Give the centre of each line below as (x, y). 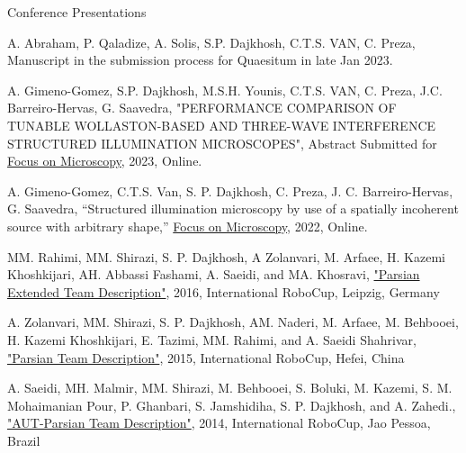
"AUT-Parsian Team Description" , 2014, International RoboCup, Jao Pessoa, (219, 423)
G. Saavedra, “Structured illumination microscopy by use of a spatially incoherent (233, 208)
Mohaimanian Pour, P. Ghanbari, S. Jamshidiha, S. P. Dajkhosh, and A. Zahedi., (232, 405)
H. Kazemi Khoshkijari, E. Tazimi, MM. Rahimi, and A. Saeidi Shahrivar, (212, 339)
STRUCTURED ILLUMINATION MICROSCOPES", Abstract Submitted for (222, 143)
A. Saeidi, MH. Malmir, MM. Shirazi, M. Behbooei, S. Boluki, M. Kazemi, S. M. (230, 388)
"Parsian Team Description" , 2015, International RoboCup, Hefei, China (206, 357)
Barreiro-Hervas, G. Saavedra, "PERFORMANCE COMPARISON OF (202, 108)
